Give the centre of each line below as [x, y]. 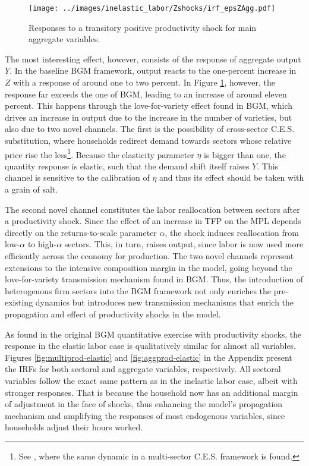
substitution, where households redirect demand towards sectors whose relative [148, 140]
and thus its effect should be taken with [232, 177]
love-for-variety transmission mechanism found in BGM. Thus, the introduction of [154, 279]
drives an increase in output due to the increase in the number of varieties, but [149, 117]
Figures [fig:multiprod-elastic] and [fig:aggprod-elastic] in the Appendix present [149, 357]
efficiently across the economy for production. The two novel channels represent [149, 256]
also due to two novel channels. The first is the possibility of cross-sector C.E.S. [150, 129]
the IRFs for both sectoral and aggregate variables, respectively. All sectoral [143, 369]
